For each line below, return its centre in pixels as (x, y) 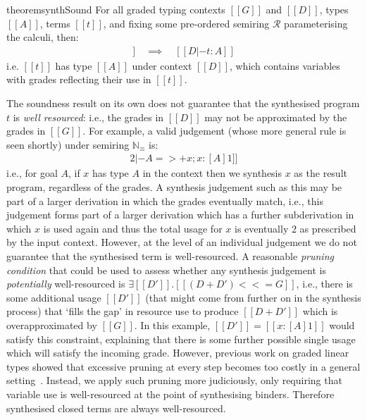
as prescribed (328, 228)
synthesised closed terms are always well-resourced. (116, 408)
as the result (321, 173)
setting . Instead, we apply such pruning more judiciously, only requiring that (174, 380)
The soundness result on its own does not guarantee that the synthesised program (183, 103)
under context (162, 65)
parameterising (316, 23)
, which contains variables (285, 65)
